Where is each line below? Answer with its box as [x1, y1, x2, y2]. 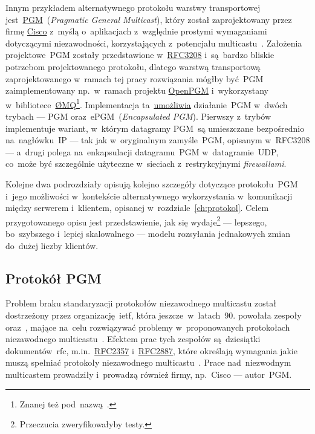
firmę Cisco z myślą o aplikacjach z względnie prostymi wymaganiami [5, 25, 267, 37]
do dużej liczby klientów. [5, 239, 99, 251]
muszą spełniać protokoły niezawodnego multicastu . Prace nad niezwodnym [5, 356, 291, 369]
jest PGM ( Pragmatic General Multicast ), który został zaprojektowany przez [5, 13, 292, 25]
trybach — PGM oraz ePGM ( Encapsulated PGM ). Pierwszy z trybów [5, 110, 271, 122]
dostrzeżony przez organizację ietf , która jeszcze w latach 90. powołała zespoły [5, 308, 302, 321]
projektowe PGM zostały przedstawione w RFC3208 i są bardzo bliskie [5, 48, 274, 61]
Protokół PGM [5, 268, 102, 287]
